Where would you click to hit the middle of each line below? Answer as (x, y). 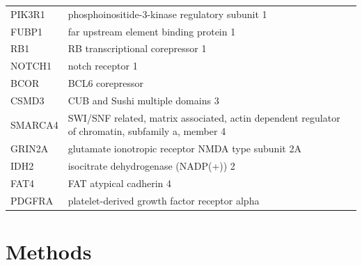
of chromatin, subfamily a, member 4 (147, 131)
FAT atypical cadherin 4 (120, 183)
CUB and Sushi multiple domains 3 (143, 100)
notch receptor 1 (103, 66)
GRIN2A (30, 148)
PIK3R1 (28, 14)
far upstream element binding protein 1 (152, 31)
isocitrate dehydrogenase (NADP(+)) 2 (151, 166)
